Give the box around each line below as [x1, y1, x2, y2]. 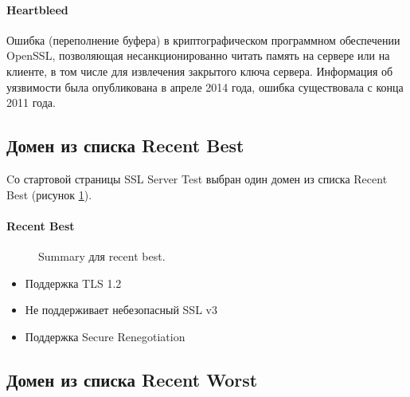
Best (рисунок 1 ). [6, 186, 92, 202]
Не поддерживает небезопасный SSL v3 [25, 301, 217, 318]
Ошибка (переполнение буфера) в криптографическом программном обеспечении [6, 31, 400, 48]
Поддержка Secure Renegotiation [25, 328, 185, 344]
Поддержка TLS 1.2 [25, 274, 122, 291]
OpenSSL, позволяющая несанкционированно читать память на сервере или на [6, 47, 390, 64]
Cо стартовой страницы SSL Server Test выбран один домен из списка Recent [6, 170, 388, 187]
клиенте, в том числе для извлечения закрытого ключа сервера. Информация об [6, 62, 393, 79]
